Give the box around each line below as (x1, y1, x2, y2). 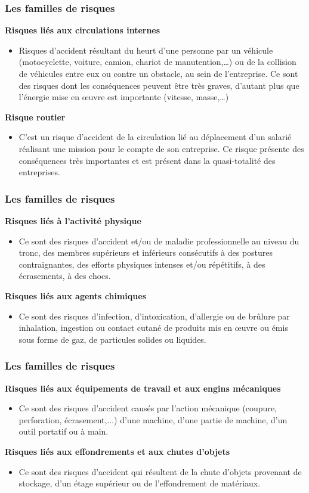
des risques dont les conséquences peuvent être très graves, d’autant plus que (18, 79, 299, 91)
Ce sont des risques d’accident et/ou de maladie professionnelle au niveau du (18, 234, 299, 247)
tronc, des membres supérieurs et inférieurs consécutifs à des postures (18, 246, 273, 259)
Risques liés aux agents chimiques (5, 289, 147, 302)
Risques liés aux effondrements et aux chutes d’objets (5, 445, 230, 457)
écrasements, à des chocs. (18, 269, 111, 282)
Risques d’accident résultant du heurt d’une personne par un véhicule (18, 44, 273, 56)
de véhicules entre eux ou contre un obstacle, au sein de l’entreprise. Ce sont (18, 67, 298, 79)
